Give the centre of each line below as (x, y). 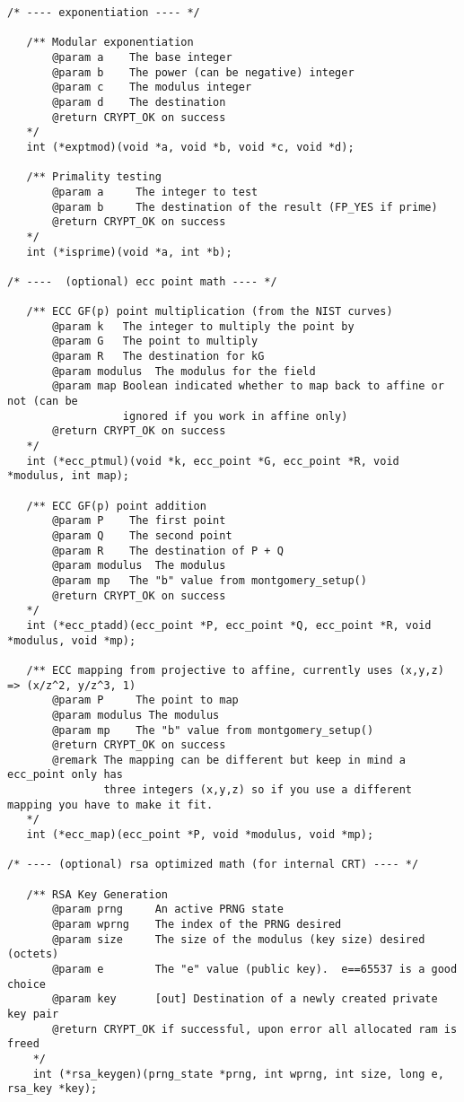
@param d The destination (139, 102)
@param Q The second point (142, 535)
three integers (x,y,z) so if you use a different (258, 790)
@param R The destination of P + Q (168, 551)
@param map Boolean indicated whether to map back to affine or (248, 386)
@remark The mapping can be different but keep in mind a (229, 760)
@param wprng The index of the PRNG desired (197, 925)
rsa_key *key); (53, 1089)
